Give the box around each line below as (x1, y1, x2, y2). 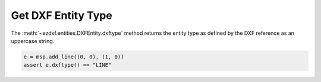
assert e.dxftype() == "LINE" (23, 62, 112, 68)
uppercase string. (11, 37, 55, 44)
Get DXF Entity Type (11, 9, 112, 22)
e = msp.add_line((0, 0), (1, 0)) (23, 53, 124, 60)
